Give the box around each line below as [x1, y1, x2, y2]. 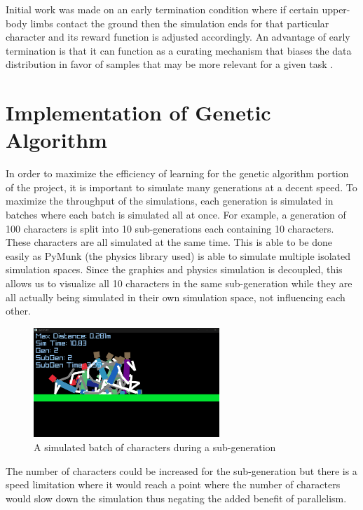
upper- [322, 2, 350, 16]
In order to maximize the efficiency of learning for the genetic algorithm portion [6, 166, 349, 181]
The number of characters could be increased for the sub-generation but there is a [6, 463, 357, 478]
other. [6, 303, 31, 318]
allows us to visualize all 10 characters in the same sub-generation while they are [6, 276, 352, 291]
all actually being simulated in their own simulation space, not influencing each [6, 289, 345, 304]
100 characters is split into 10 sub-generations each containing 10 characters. [6, 221, 334, 235]
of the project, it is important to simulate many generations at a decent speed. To [6, 179, 357, 194]
